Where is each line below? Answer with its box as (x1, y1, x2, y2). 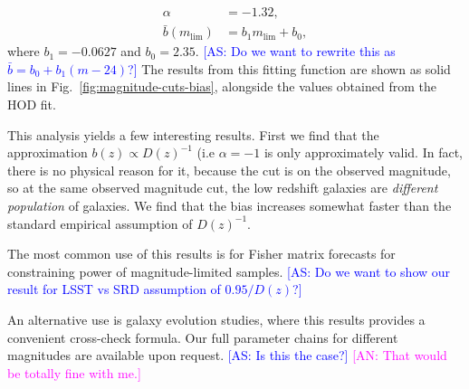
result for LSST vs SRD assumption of (7, 280, 221, 299)
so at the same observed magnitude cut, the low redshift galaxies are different (7, 178, 438, 197)
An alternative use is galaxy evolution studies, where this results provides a (7, 310, 426, 328)
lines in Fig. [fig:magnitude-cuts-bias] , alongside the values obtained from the (7, 77, 436, 96)
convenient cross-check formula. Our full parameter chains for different (7, 327, 398, 346)
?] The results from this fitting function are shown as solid (128, 59, 451, 78)
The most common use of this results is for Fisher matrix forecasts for (7, 244, 396, 263)
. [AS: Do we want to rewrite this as (195, 42, 396, 61)
